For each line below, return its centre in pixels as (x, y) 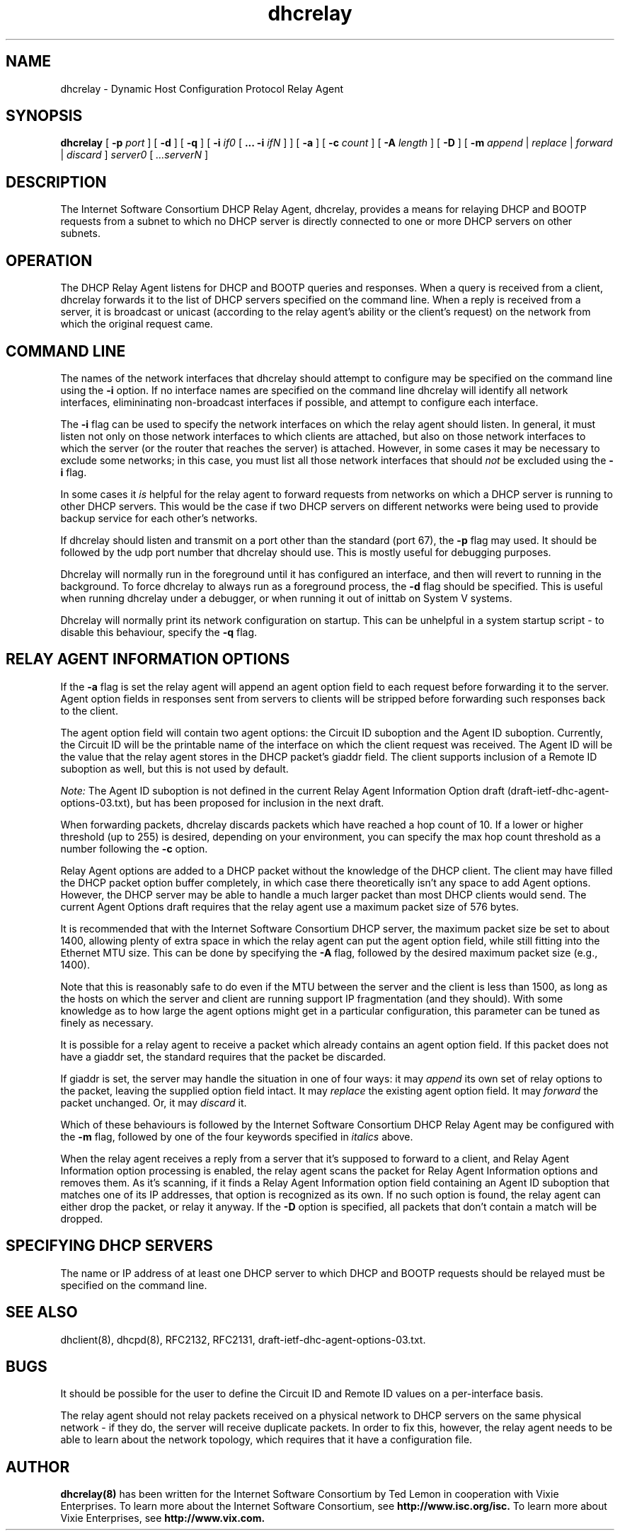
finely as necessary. (107, 1022)
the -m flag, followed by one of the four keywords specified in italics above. (237, 1136)
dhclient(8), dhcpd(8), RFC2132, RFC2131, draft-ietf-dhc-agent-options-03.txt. (243, 1339)
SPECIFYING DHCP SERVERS (109, 1246)
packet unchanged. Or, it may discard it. (154, 1102)
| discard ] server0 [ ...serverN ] (134, 155)
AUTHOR (38, 1467)
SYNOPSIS (44, 116)
